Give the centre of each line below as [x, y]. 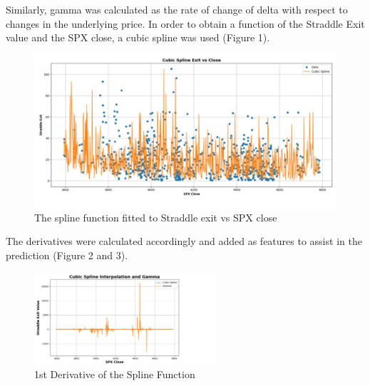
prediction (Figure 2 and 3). [67, 255]
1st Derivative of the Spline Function [115, 374]
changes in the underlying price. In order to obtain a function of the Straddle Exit [185, 23]
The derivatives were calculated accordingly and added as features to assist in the [184, 241]
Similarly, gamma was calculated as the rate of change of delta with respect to [177, 9]
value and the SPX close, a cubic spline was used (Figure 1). [138, 37]
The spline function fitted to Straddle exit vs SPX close [156, 217]
